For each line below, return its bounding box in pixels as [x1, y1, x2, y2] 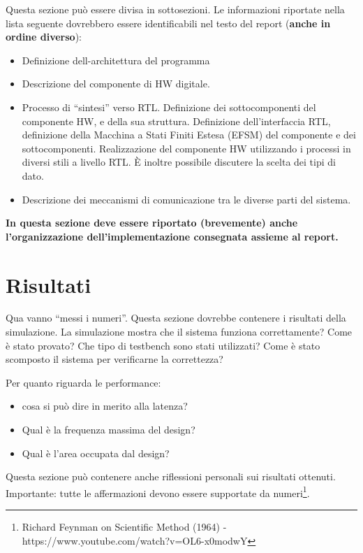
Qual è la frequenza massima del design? [22, 422, 195, 436]
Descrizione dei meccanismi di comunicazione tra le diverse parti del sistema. [22, 192, 351, 206]
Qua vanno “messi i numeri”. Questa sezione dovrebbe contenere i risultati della [6, 310, 346, 325]
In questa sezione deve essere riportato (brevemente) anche [6, 215, 298, 230]
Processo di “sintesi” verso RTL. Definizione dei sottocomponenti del [22, 99, 316, 114]
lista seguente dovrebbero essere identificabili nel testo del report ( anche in [6, 15, 331, 30]
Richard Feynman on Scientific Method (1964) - [22, 519, 227, 534]
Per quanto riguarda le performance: [6, 375, 161, 389]
